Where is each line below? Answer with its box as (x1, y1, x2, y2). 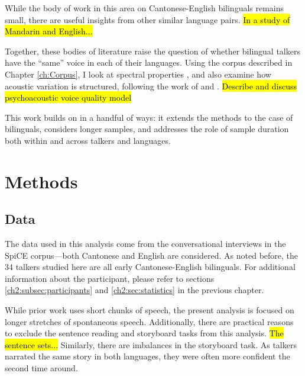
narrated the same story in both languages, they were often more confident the (5, 350, 290, 362)
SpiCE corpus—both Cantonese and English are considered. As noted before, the (5, 249, 298, 261)
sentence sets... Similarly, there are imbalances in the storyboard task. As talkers (5, 338, 297, 351)
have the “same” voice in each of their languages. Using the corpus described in (5, 56, 293, 69)
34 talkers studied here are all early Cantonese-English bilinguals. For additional (5, 261, 296, 273)
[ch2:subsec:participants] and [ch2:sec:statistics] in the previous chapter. (5, 284, 264, 296)
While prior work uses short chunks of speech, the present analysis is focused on (5, 304, 294, 316)
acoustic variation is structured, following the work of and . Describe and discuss (5, 79, 297, 92)
